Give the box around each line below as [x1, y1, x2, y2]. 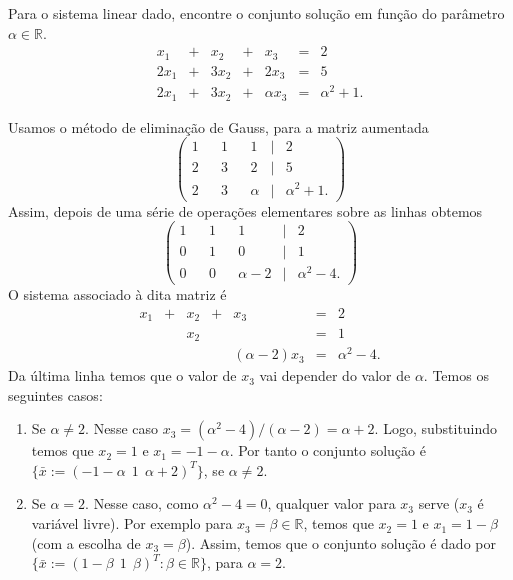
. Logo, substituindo [374, 418, 498, 439]
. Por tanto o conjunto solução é [229, 440, 426, 461]
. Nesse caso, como [85, 493, 199, 514]
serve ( [418, 493, 460, 514]
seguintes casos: [8, 384, 103, 405]
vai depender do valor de [259, 365, 411, 386]
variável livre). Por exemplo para [31, 513, 233, 534]
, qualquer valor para [267, 493, 396, 514]
